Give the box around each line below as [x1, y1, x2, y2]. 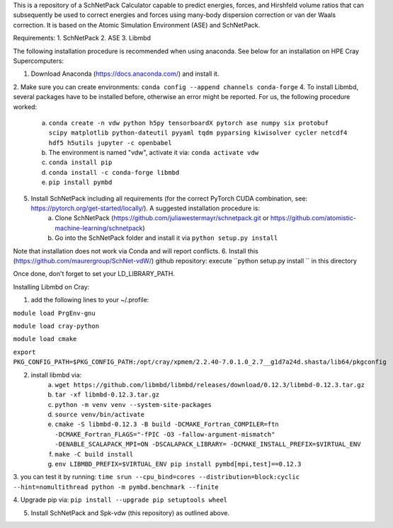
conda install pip [48, 159, 113, 166]
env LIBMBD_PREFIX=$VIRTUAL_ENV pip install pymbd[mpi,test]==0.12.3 [55, 460, 302, 469]
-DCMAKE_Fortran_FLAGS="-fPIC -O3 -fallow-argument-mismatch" [55, 430, 275, 438]
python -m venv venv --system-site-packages [55, 401, 212, 408]
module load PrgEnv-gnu [13, 309, 96, 317]
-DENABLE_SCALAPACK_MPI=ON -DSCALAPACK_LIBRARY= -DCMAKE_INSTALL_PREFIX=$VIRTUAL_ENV [55, 440, 361, 449]
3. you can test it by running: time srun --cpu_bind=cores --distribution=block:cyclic [13, 473, 300, 481]
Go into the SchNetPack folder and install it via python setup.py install [55, 234, 278, 242]
